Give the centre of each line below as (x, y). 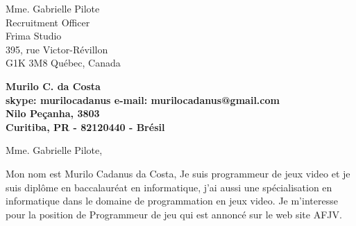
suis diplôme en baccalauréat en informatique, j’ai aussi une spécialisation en (169, 187)
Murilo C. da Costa (53, 86)
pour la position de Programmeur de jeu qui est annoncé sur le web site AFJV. (174, 214)
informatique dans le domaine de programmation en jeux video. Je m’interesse (172, 201)
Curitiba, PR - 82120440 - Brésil (85, 127)
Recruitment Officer (48, 22)
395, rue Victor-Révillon (57, 49)
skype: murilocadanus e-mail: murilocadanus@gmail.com (143, 99)
